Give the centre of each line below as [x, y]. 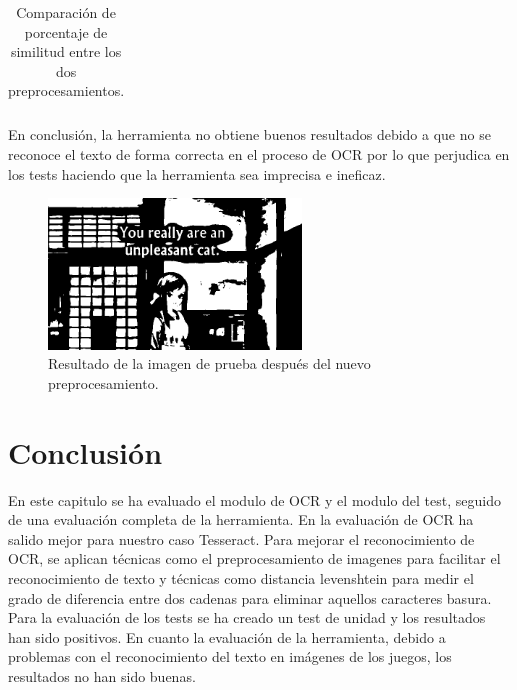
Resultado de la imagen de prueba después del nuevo [209, 363]
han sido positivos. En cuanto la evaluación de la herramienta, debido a [227, 636]
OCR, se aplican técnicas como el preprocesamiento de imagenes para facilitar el [254, 558]
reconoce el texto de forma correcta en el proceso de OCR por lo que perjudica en [259, 154]
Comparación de [66, 12]
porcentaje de [66, 31]
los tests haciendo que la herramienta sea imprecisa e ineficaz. [197, 173]
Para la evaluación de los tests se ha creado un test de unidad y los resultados [247, 617]
